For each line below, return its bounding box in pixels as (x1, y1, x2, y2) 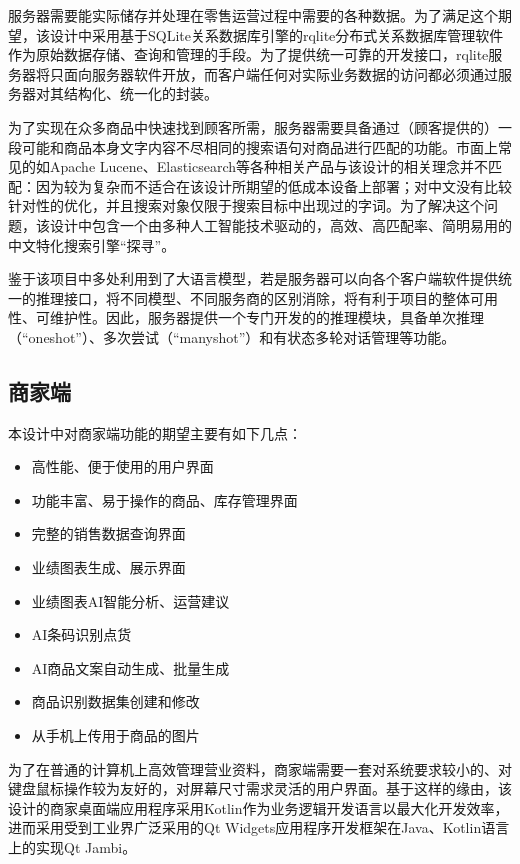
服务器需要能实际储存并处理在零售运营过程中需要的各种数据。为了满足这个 (8, 5, 498, 25)
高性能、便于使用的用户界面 (31, 456, 214, 477)
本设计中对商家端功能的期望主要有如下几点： (8, 422, 302, 443)
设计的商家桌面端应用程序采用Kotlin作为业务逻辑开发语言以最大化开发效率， (8, 797, 509, 818)
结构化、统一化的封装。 (63, 83, 218, 104)
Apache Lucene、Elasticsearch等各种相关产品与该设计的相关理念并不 (49, 156, 489, 177)
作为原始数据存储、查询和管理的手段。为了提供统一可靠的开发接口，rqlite (8, 44, 489, 65)
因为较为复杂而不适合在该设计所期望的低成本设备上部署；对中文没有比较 (35, 175, 512, 196)
